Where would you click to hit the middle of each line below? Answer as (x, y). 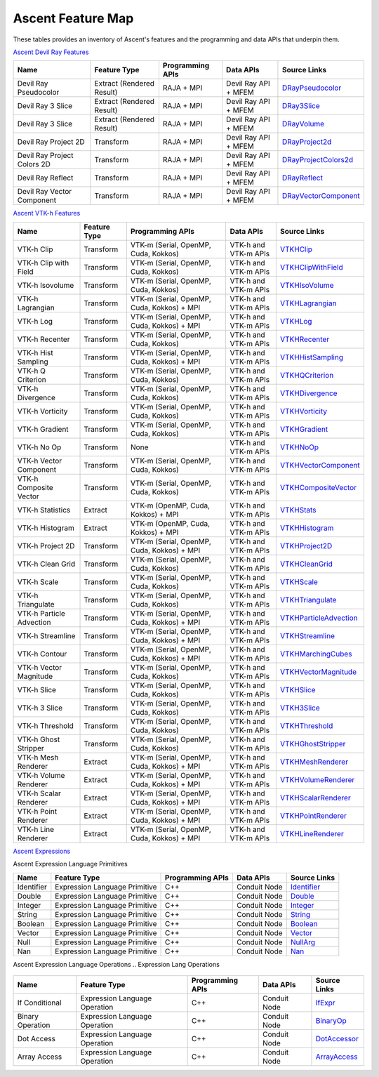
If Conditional (39, 1003)
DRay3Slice (301, 106)
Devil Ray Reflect (45, 178)
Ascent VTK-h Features (47, 213)
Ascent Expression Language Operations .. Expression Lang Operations (117, 964)
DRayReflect (302, 178)
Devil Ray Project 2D (51, 142)
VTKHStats (298, 510)
